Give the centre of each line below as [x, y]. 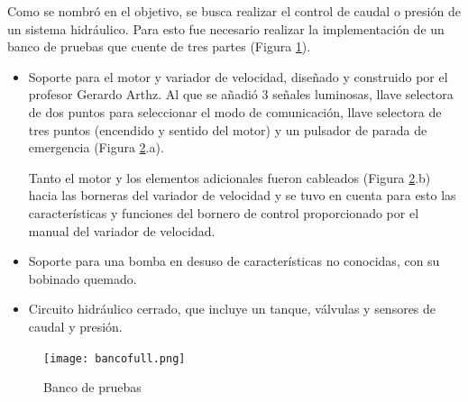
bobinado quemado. [83, 278]
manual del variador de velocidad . [122, 230]
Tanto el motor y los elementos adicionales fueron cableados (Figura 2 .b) [229, 177]
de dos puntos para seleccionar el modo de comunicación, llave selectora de [235, 111]
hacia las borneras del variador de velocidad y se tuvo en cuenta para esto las [242, 195]
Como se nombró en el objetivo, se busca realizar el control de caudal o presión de [234, 11]
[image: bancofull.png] [115, 358]
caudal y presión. [75, 326]
